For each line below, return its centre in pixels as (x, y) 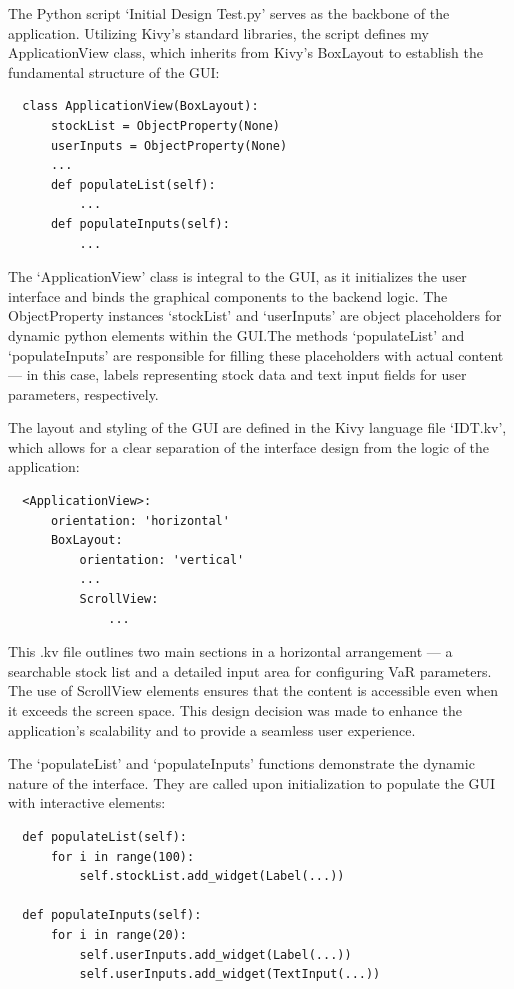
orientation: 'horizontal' (140, 520)
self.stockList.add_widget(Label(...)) (212, 876)
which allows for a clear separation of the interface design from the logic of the (249, 446)
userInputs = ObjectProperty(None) (169, 145)
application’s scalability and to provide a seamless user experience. (212, 729)
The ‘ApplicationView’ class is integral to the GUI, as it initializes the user (237, 276)
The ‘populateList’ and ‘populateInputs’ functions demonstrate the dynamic (241, 763)
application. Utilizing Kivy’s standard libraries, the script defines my (218, 32)
